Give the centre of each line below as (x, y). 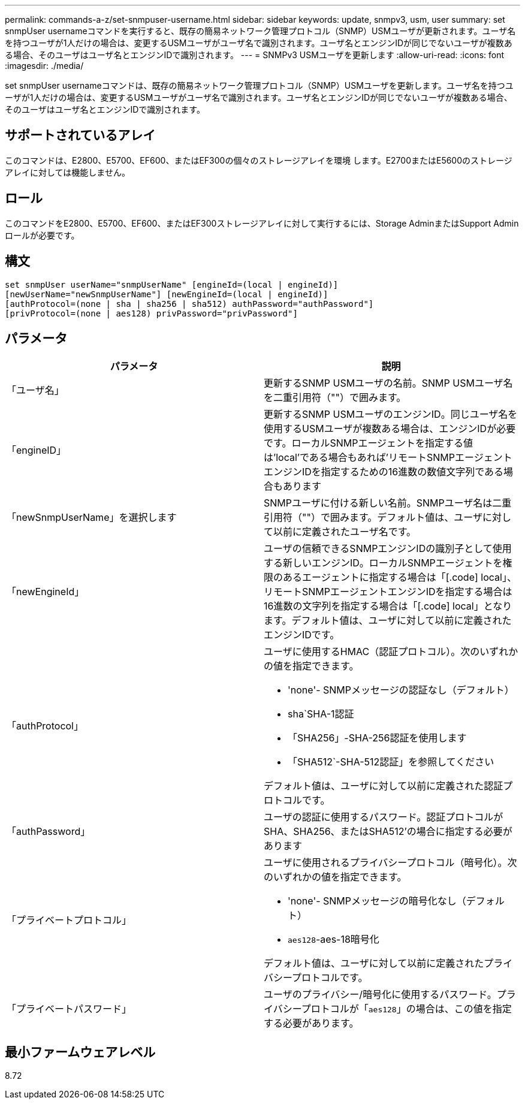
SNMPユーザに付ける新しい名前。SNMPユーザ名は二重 (388, 503)
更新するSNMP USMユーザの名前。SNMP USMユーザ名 (388, 383)
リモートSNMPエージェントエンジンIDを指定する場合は (388, 592)
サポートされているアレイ (80, 135)
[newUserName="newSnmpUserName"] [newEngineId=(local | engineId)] (167, 294)
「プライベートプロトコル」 (69, 920)
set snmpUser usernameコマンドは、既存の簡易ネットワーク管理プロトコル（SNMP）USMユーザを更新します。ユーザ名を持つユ (259, 85)
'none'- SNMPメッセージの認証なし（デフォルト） (401, 690)
